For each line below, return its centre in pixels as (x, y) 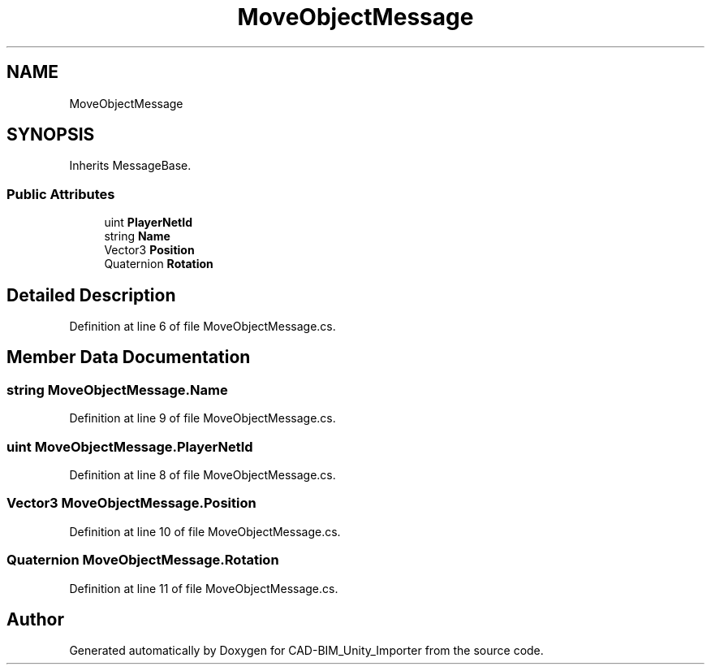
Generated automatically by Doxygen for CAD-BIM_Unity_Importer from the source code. (306, 651)
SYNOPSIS (51, 135)
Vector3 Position (149, 250)
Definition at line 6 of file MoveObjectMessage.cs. (203, 327)
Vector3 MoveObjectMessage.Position (131, 503)
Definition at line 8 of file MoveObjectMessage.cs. (203, 475)
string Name (137, 236)
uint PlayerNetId (148, 223)
